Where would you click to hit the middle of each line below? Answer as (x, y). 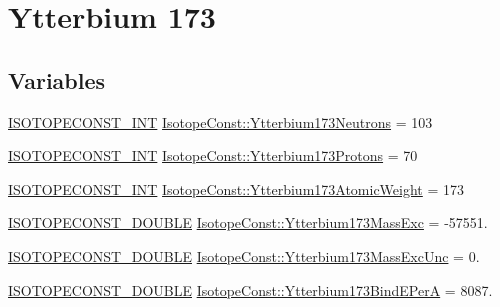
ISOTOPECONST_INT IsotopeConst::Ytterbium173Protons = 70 (213, 155)
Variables (57, 79)
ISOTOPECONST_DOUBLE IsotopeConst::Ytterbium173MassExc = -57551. (248, 222)
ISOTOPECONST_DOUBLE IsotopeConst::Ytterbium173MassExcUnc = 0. (244, 255)
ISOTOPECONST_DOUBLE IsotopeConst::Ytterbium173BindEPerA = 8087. (250, 289)
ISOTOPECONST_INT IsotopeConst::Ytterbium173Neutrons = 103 (220, 121)
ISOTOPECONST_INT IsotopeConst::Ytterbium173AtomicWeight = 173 (236, 188)
